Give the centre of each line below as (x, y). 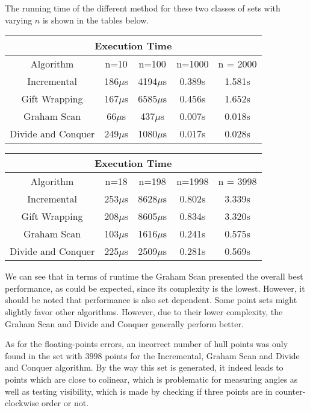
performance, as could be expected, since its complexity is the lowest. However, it (155, 288)
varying (19, 20)
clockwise (22, 403)
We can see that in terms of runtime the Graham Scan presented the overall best (154, 276)
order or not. (65, 403)
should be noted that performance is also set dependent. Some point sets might (151, 300)
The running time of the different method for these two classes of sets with (143, 8)
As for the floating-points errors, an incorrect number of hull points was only (147, 344)
